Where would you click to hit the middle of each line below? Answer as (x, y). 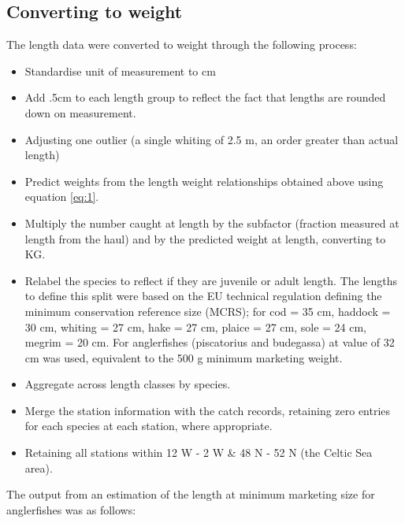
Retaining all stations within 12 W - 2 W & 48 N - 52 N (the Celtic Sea (199, 453)
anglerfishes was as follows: (71, 509)
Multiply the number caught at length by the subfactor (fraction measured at (212, 223)
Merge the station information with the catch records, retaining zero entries (208, 410)
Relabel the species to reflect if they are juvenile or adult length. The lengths (211, 280)
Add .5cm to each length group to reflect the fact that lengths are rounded (205, 97)
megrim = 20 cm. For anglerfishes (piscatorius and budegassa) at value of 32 (210, 342)
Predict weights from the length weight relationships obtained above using (204, 181)
